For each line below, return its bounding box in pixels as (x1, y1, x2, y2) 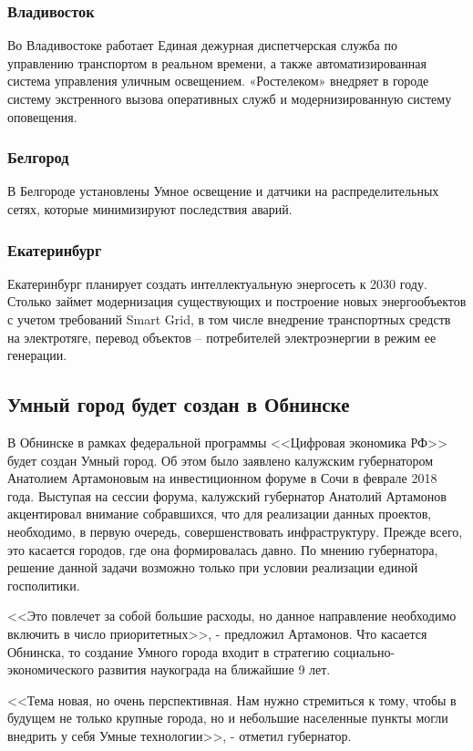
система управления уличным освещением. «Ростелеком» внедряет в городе (7, 71, 429, 90)
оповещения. (7, 107, 77, 126)
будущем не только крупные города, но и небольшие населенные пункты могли (7, 708, 448, 727)
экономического (7, 660, 94, 679)
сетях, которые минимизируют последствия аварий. (7, 200, 293, 218)
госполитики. (7, 575, 80, 594)
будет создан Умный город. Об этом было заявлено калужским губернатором (7, 450, 434, 469)
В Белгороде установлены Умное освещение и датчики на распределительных (7, 181, 439, 201)
